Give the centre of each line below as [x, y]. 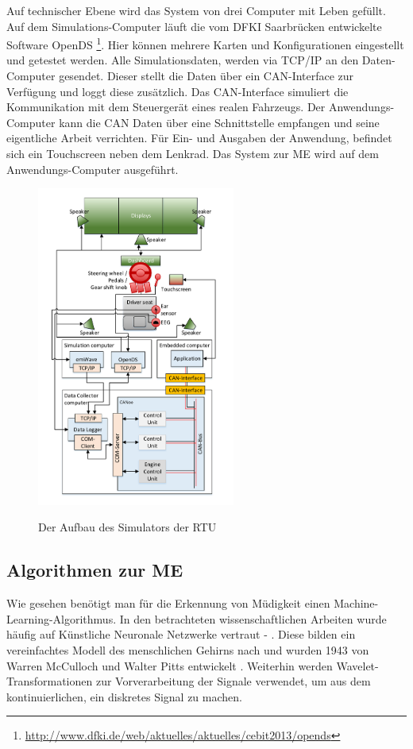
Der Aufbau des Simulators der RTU [127, 527]
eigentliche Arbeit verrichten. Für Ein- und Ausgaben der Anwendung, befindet [199, 138]
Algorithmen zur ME [95, 570]
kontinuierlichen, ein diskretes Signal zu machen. [124, 696]
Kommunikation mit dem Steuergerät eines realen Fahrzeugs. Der [166, 107]
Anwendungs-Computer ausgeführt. [93, 169]
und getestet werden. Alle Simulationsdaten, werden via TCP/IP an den [183, 60]
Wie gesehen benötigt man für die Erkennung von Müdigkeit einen [168, 603]
